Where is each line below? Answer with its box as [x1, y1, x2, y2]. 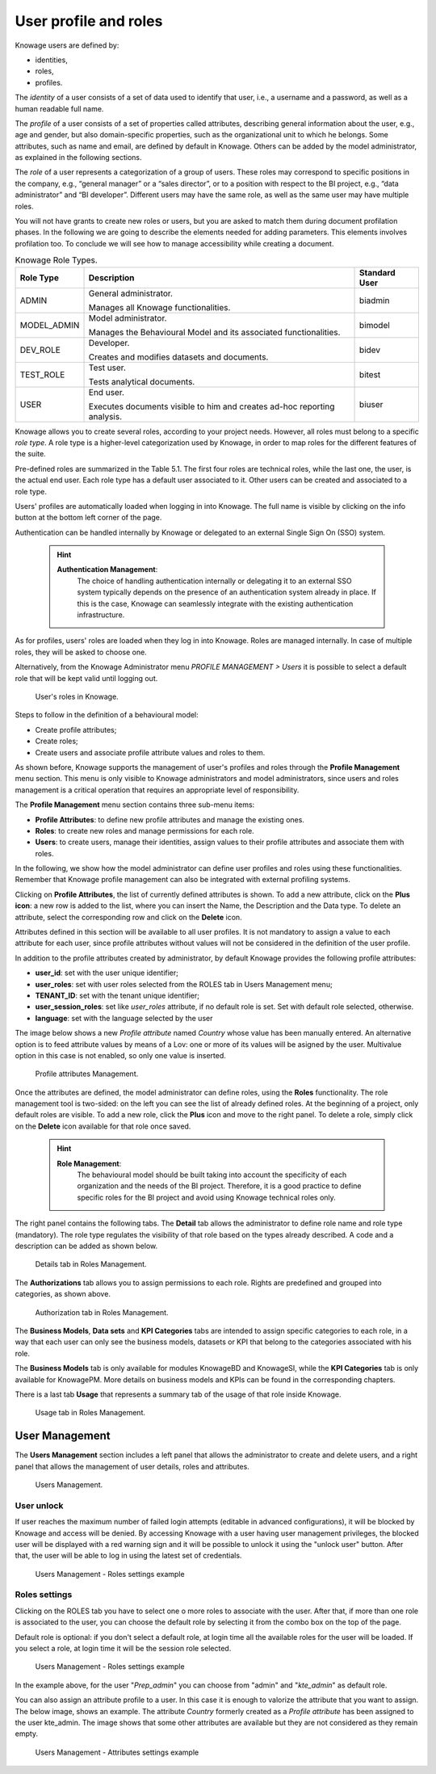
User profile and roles [15, 12, 163, 30]
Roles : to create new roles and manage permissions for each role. [35, 826, 254, 835]
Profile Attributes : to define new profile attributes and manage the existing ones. [35, 814, 304, 824]
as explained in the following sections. [15, 153, 142, 162]
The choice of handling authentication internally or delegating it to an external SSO [77, 576, 353, 586]
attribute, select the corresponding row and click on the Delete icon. [15, 912, 242, 922]
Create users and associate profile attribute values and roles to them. [35, 747, 266, 757]
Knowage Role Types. [15, 254, 99, 266]
